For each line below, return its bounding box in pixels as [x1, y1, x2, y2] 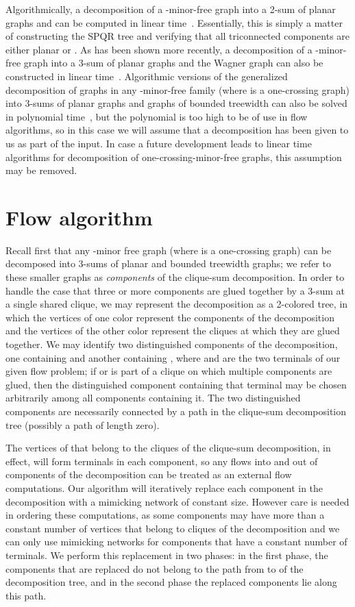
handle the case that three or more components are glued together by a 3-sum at [5, 283, 345, 297]
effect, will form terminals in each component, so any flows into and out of [5, 454, 318, 468]
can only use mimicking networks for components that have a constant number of [5, 534, 347, 549]
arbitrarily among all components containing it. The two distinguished [5, 391, 301, 405]
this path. [5, 588, 47, 602]
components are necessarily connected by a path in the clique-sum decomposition [5, 404, 347, 418]
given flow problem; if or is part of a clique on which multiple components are [5, 364, 332, 378]
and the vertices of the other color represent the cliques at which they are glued [5, 323, 340, 338]
